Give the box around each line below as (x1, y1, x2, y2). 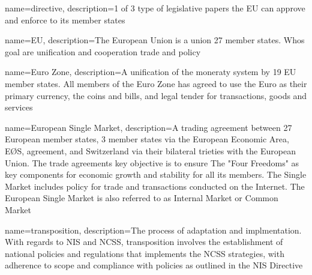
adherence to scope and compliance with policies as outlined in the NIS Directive (5, 259, 303, 271)
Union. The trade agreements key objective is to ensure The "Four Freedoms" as (5, 156, 299, 169)
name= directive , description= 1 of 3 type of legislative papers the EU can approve (5, 2, 305, 14)
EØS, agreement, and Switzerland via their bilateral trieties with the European (5, 144, 296, 157)
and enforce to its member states (5, 13, 125, 26)
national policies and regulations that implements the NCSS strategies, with (5, 247, 284, 259)
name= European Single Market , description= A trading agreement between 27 (5, 121, 292, 133)
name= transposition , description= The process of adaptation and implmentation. (5, 223, 302, 236)
